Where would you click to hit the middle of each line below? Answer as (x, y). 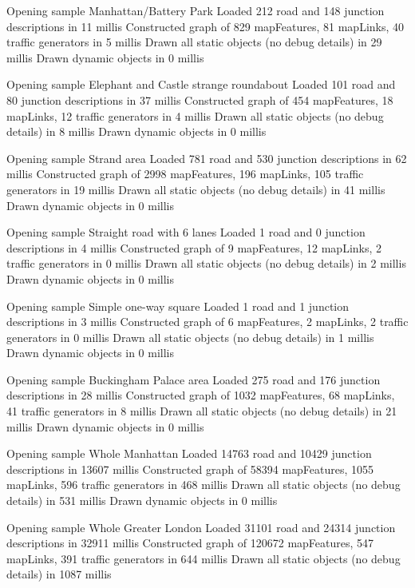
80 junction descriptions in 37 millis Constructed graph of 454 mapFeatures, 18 (200, 99)
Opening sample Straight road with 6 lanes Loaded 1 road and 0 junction (186, 232)
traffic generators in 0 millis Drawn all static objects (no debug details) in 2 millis (206, 263)
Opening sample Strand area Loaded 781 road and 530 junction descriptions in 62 (207, 158)
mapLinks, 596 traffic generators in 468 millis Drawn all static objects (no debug (204, 485)
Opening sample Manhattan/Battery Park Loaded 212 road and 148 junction (196, 10)
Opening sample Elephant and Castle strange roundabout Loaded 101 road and (201, 84)
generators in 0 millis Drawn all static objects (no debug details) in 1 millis (190, 337)
